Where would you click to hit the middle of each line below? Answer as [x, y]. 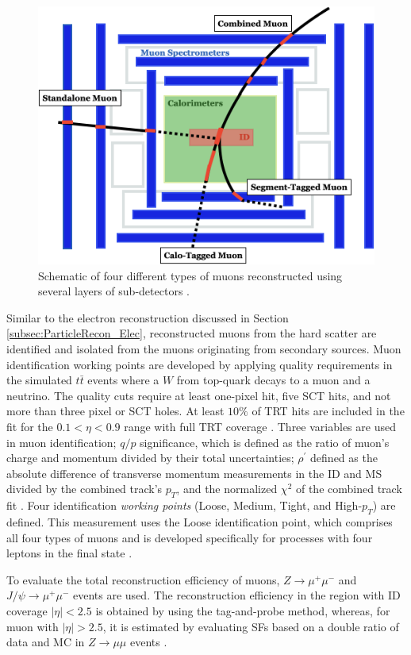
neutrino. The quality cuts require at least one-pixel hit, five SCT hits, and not [199, 395]
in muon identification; [61, 442]
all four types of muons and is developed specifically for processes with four [190, 537]
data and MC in [46, 642]
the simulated [39, 380]
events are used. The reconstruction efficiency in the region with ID [237, 595]
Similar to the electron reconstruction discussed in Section [148, 317]
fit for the [30, 427]
